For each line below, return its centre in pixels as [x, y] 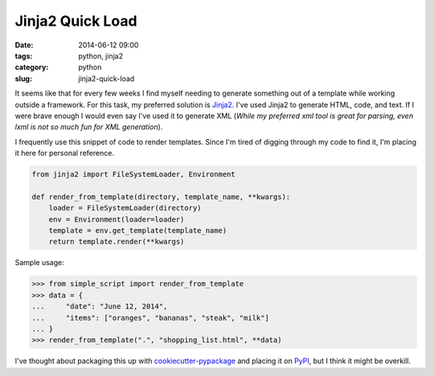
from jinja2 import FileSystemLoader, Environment [134, 174]
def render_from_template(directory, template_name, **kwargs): [161, 196]
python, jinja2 [101, 55]
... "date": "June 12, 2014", [100, 307]
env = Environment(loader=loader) [117, 219]
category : [32, 67]
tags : [24, 55]
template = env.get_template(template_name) [138, 230]
